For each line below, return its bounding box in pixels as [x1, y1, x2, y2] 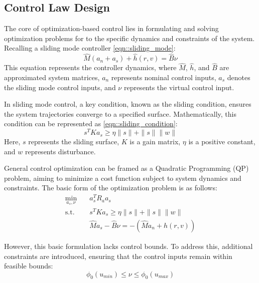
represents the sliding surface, [28, 136, 119, 147]
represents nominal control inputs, [111, 72, 216, 83]
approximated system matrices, [4, 72, 100, 83]
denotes [227, 72, 250, 83]
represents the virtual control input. [123, 82, 234, 92]
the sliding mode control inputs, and [4, 82, 116, 92]
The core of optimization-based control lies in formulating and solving [4, 23, 219, 34]
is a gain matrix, [129, 136, 181, 147]
